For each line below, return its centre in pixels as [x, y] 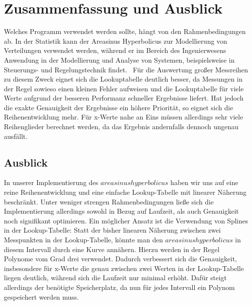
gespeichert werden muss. [42, 297]
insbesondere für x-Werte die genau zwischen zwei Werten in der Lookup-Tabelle [124, 268]
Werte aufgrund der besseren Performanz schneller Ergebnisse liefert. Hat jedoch [124, 98]
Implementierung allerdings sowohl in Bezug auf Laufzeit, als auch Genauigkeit [121, 211]
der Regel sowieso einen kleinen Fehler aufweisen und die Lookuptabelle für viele [124, 88]
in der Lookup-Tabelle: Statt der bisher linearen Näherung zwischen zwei [112, 230]
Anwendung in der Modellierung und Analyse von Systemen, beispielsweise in [119, 59]
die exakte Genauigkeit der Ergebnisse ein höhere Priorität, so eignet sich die [118, 107]
